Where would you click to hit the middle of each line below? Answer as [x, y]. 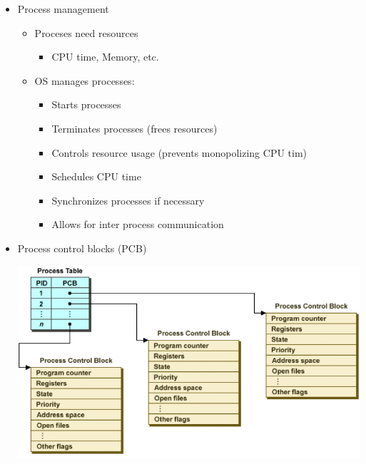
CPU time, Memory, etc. [105, 57]
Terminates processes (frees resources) [134, 128]
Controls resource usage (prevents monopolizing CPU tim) [179, 152]
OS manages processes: [85, 80]
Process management [63, 9]
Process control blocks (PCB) [82, 248]
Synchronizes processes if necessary [128, 200]
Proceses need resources [86, 32]
